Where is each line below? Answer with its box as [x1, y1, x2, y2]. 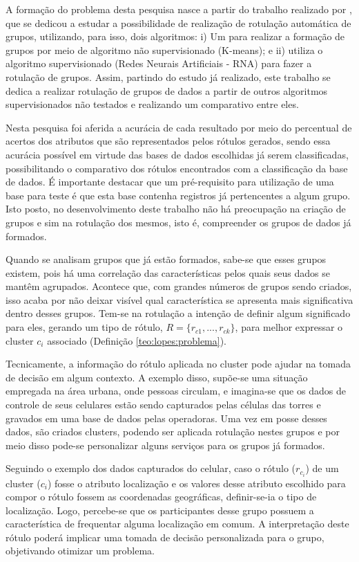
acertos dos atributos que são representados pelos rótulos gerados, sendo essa [6, 134, 331, 148]
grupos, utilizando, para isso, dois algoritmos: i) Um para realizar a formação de [6, 29, 345, 44]
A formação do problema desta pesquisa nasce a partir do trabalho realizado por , [6, 2, 352, 16]
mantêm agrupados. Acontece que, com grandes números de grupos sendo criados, [6, 279, 352, 293]
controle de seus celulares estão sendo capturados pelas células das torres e [6, 397, 321, 412]
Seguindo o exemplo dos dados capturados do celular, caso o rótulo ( [6, 461, 296, 475]
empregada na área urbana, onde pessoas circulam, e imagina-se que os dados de [6, 383, 346, 398]
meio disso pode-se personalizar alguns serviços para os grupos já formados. [6, 437, 325, 452]
